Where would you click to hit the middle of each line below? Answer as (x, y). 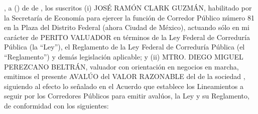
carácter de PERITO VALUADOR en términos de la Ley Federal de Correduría (127, 37)
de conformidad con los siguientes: (56, 105)
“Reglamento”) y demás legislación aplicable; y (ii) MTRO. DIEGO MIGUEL (124, 56)
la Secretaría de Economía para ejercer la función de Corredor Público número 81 (129, 17)
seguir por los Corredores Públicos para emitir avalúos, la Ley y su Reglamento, (127, 96)
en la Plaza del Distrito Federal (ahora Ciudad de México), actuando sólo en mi (127, 27)
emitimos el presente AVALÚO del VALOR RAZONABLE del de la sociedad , (125, 76)
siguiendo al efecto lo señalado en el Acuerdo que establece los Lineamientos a (124, 86)
